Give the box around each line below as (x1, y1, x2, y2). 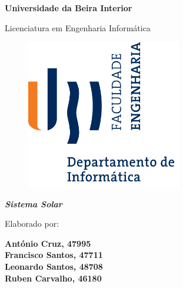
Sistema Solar (5, 197, 62, 210)
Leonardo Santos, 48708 (5, 260, 103, 273)
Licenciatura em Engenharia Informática (5, 21, 151, 34)
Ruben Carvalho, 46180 (5, 272, 102, 284)
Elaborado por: (5, 217, 59, 230)
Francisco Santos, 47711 (5, 249, 103, 261)
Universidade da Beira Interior (5, 2, 132, 14)
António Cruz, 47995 (5, 237, 91, 249)
